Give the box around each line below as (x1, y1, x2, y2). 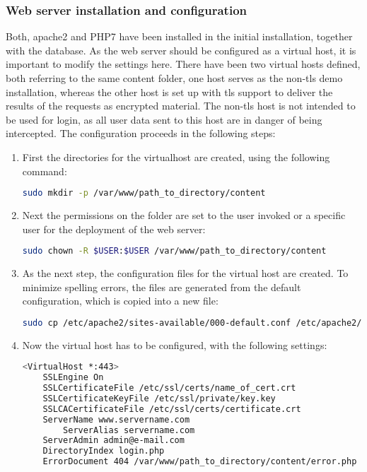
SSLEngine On (42, 372, 104, 383)
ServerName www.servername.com (42, 414, 190, 425)
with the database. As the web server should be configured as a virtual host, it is (6, 42, 356, 57)
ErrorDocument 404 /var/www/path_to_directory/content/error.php (42, 456, 357, 467)
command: (22, 163, 67, 178)
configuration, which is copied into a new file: (22, 293, 219, 308)
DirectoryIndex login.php (42, 446, 165, 456)
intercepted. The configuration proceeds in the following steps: (6, 126, 276, 141)
